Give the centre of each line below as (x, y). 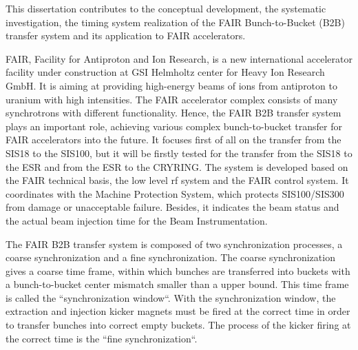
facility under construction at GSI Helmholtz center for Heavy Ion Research (165, 72)
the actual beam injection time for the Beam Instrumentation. (137, 220)
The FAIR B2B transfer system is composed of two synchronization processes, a (174, 244)
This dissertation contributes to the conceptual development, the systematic (166, 8)
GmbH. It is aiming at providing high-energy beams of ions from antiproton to (171, 85)
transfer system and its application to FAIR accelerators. (126, 35)
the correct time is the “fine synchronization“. (102, 338)
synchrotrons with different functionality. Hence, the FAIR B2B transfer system (173, 113)
